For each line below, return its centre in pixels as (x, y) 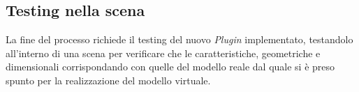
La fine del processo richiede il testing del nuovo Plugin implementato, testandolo (179, 39)
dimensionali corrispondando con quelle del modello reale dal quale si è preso (170, 67)
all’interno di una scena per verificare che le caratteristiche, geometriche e (163, 53)
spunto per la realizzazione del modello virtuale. (108, 80)
